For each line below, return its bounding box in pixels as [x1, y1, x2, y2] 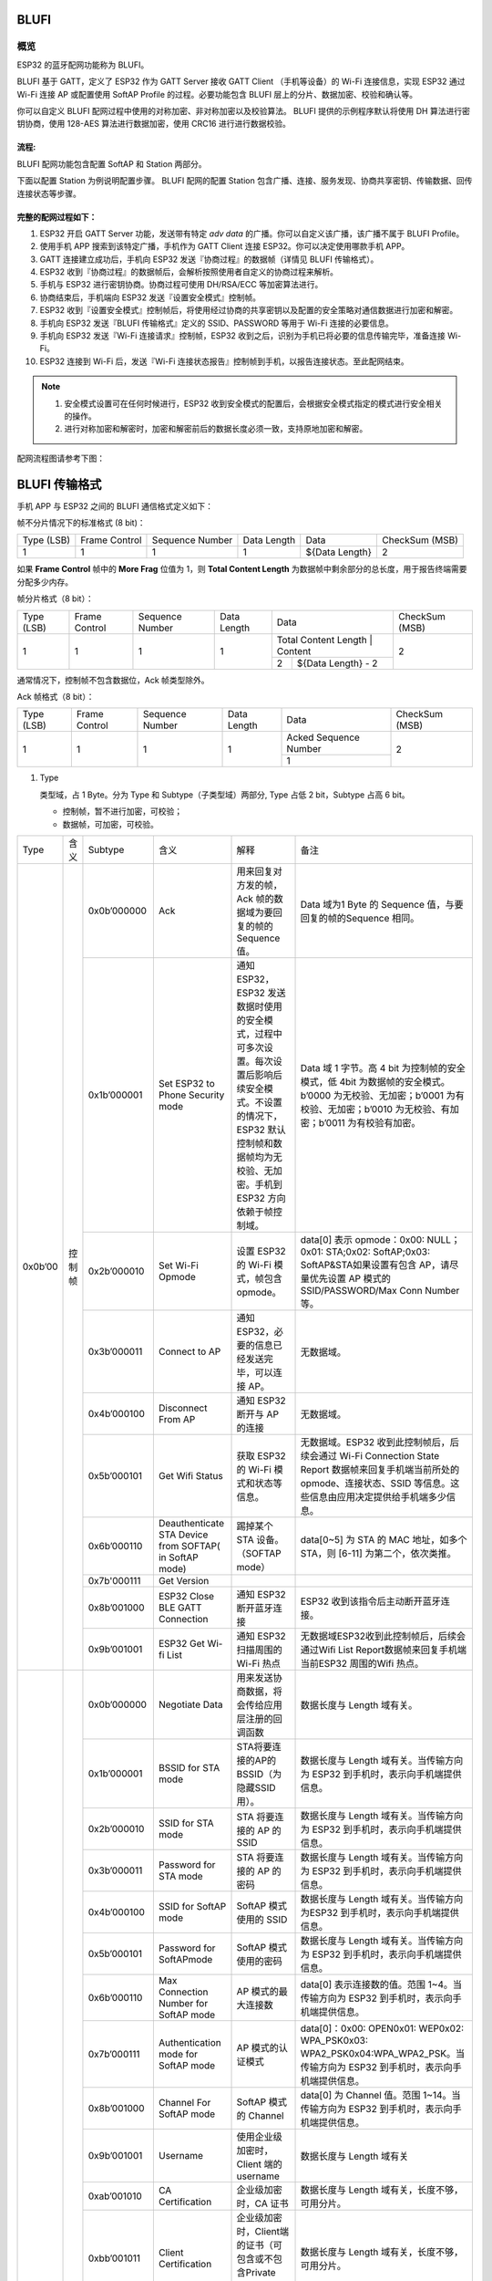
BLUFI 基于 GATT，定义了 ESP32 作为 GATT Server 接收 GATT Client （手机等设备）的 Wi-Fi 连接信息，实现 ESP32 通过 [16, 76, 466, 87]
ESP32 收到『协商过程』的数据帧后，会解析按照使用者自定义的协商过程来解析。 [39, 266, 339, 277]
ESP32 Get [158, 1637, 205, 1650]
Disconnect [158, 1401, 208, 1414]
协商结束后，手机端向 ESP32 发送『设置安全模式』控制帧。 [39, 292, 261, 303]
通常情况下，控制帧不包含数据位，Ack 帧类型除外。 [16, 674, 210, 685]
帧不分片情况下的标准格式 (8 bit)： [16, 517, 146, 528]
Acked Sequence [286, 731, 360, 744]
